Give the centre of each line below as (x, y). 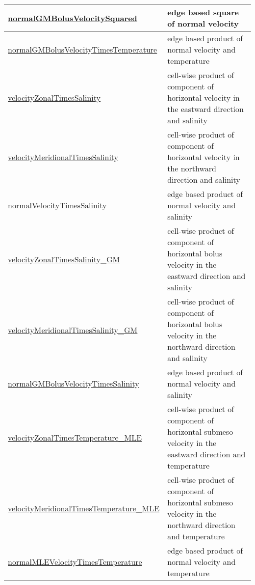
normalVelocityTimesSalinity (57, 205)
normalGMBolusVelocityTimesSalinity (74, 383)
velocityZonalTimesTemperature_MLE (75, 437)
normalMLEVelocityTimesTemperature (75, 562)
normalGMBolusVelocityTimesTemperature (83, 49)
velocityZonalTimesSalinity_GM (64, 259)
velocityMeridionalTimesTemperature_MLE (84, 508)
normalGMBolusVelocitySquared (73, 18)
